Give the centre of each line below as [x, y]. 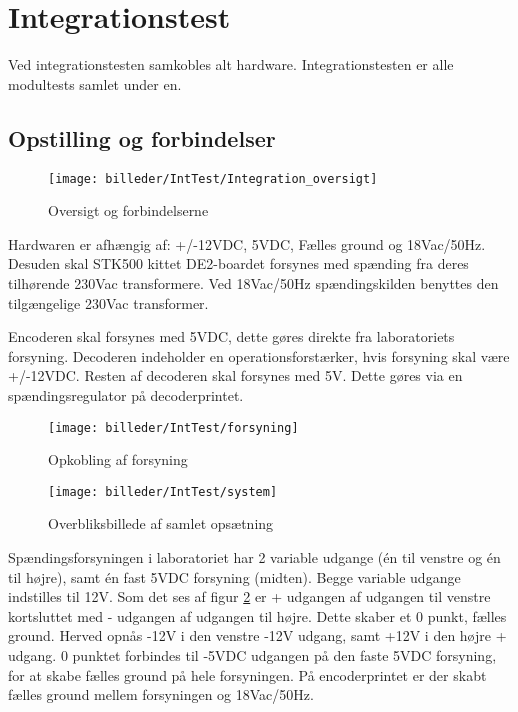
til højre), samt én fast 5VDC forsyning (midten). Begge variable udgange [234, 576]
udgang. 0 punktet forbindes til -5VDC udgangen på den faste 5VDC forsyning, [252, 654]
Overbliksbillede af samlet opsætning [161, 523]
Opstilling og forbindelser [142, 137]
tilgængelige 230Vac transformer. [108, 302]
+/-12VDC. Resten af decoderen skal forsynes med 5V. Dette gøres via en [235, 375]
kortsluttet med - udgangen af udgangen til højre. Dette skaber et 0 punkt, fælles [257, 615]
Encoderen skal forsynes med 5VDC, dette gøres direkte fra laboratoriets [231, 336]
